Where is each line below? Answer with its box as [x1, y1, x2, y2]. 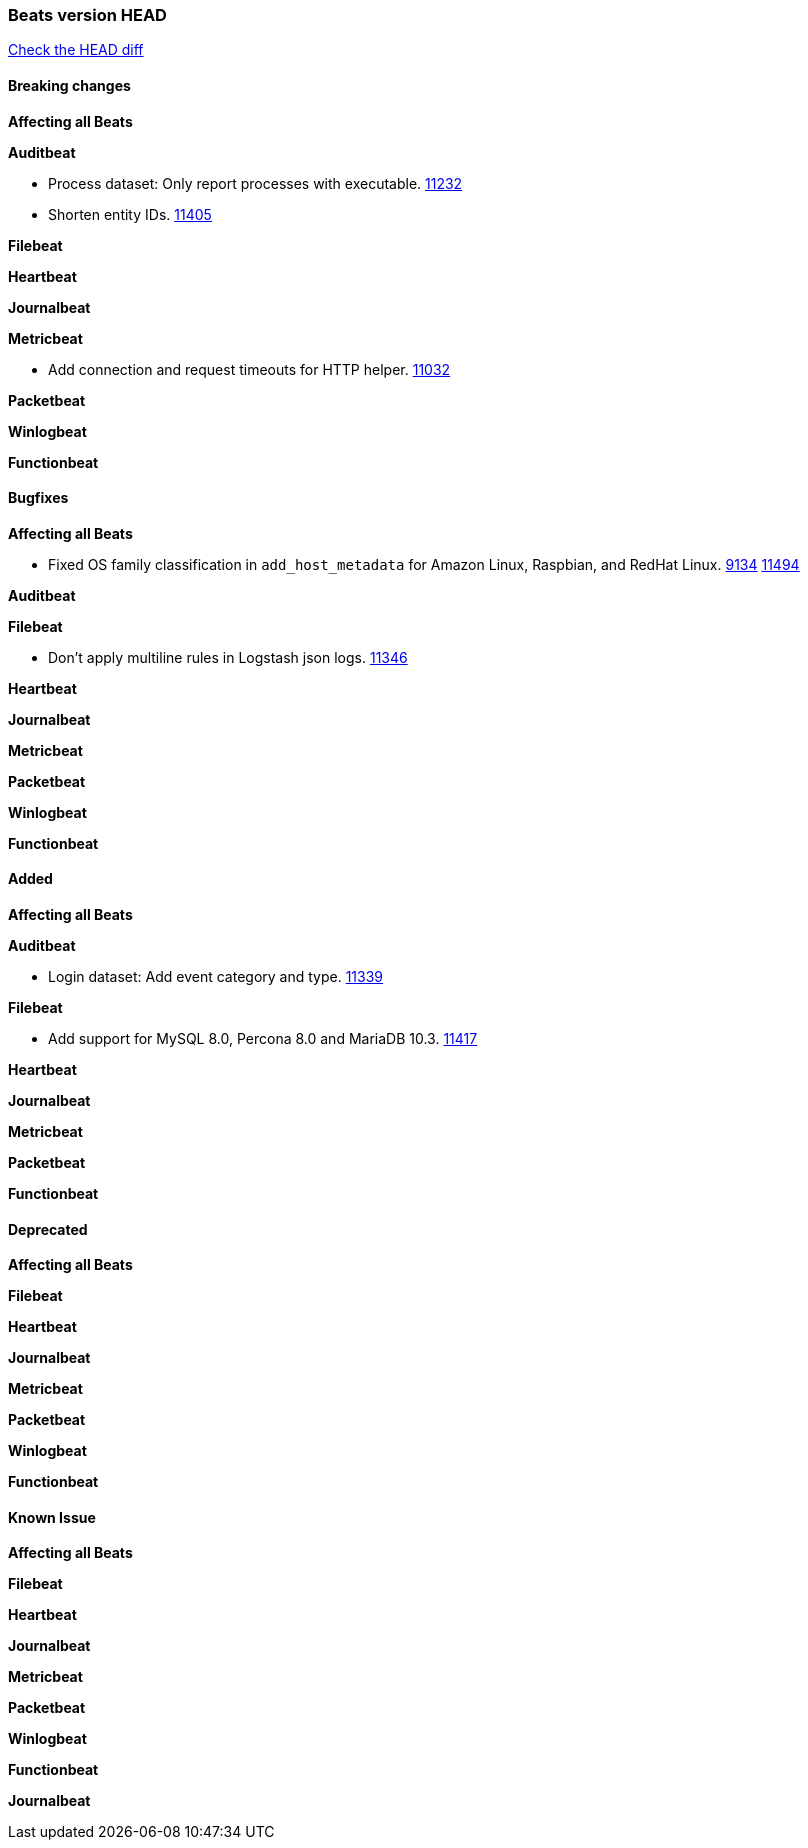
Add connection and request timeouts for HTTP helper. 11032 [48, 360, 451, 378]
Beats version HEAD [8, 5, 167, 25]
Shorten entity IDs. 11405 [48, 205, 212, 223]
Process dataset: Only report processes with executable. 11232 [48, 174, 463, 192]
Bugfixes [8, 489, 69, 507]
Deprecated [8, 1220, 88, 1238]
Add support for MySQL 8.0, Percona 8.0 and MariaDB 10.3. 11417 [48, 1030, 478, 1048]
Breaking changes [8, 76, 131, 94]
